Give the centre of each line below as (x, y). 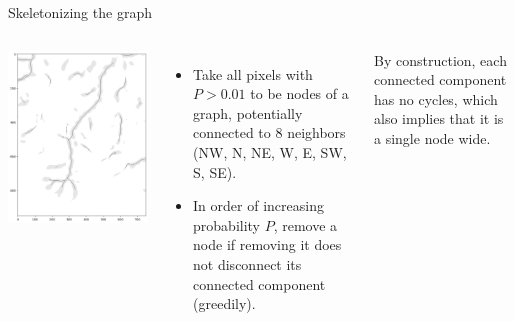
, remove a (305, 224)
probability (227, 224)
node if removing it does (267, 244)
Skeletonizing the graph (80, 12)
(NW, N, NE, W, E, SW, (270, 151)
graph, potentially (248, 112)
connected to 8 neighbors (269, 132)
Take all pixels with (253, 73)
